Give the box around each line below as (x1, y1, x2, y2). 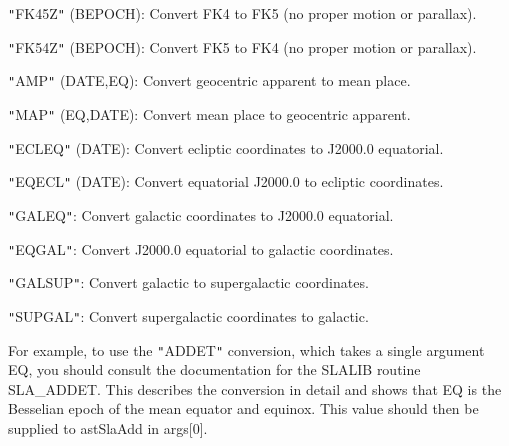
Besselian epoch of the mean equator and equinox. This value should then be (8, 398, 479, 419)
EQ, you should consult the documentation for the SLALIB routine (8, 359, 421, 380)
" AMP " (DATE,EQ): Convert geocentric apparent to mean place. (8, 70, 411, 91)
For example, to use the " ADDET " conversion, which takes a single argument (8, 339, 485, 360)
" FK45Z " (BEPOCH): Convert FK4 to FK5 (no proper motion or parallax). (8, 3, 477, 23)
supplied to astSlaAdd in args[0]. (8, 418, 208, 438)
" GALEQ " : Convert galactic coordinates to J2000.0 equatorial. (8, 204, 394, 225)
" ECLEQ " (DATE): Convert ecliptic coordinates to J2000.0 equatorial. (8, 137, 444, 158)
